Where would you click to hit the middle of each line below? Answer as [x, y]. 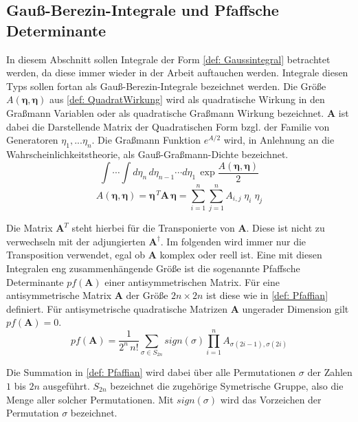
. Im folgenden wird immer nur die [233, 241]
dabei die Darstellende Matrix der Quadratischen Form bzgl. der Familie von [168, 126]
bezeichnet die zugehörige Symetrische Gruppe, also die [227, 386]
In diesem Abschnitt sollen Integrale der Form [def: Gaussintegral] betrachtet [168, 59]
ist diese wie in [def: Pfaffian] [267, 295]
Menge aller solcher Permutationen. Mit [90, 399]
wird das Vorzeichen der [271, 399]
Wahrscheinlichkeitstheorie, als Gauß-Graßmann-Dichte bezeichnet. [147, 154]
